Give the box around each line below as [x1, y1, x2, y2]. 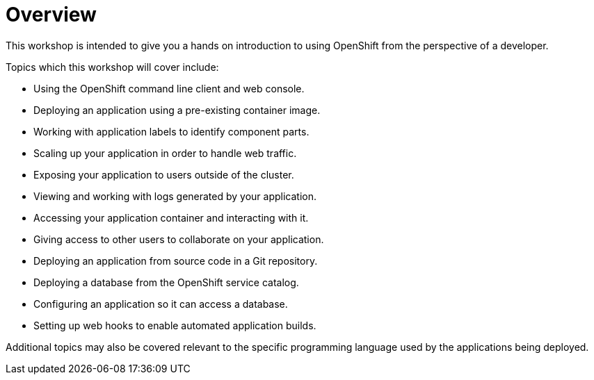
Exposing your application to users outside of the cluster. [33, 168, 294, 181]
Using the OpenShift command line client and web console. [33, 82, 305, 94]
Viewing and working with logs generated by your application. [33, 190, 317, 202]
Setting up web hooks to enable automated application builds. [33, 319, 316, 331]
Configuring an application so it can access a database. [33, 297, 288, 310]
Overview [6, 3, 97, 26]
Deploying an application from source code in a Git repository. [33, 254, 318, 267]
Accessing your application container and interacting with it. [33, 211, 309, 224]
